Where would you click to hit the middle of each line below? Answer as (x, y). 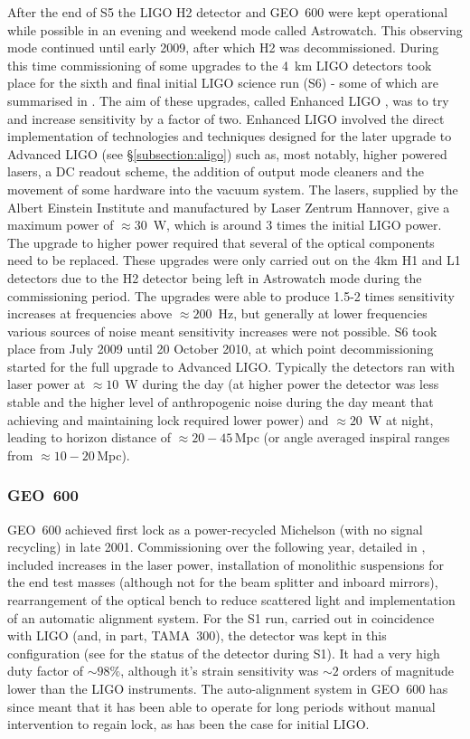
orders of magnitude (399, 671)
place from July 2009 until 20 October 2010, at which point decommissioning (221, 349)
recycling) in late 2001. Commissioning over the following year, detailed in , (216, 547)
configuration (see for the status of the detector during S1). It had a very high (224, 653)
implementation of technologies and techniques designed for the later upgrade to (230, 136)
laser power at (47, 384)
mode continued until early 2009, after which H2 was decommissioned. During (223, 47)
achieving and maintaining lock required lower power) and (168, 419)
